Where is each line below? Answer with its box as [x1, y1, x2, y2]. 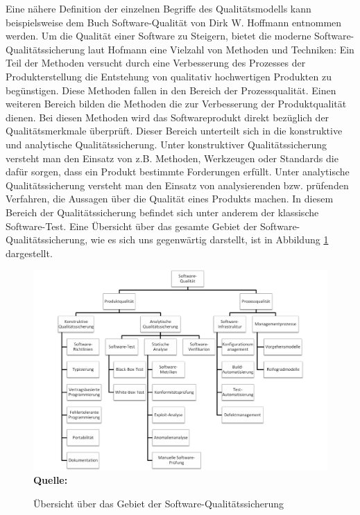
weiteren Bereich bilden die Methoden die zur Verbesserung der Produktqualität [6, 96, 347, 111]
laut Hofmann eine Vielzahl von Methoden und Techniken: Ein [87, 42, 354, 56]
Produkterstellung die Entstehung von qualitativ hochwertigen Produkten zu [6, 69, 332, 83]
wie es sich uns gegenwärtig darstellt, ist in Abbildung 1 [90, 232, 329, 247]
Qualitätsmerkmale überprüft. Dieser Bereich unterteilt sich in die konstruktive [6, 123, 343, 138]
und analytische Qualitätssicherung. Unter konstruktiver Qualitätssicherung [6, 137, 327, 151]
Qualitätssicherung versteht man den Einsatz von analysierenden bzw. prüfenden [6, 177, 349, 192]
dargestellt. [6, 245, 53, 260]
